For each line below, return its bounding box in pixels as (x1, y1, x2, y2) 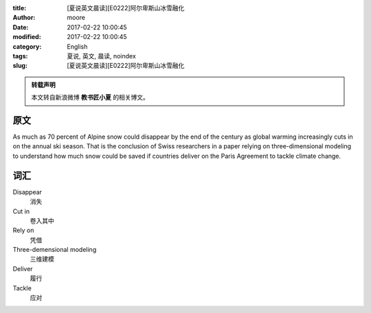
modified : (12, 33, 41, 41)
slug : (12, 62, 27, 70)
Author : (12, 14, 36, 22)
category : (12, 42, 42, 51)
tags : (12, 51, 28, 60)
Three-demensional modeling (12, 246, 97, 254)
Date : (12, 23, 29, 31)
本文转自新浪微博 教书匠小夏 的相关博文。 (31, 93, 149, 102)
